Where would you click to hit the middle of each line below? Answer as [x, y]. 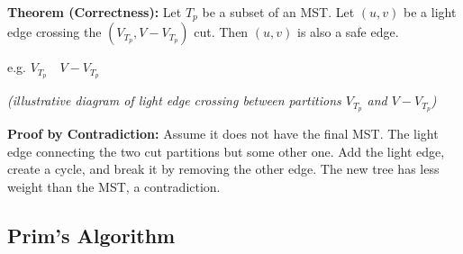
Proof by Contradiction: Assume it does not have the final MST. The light [223, 134]
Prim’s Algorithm [91, 235]
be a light [430, 12]
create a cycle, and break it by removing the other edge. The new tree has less [223, 169]
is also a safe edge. [348, 32]
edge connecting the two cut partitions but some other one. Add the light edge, [226, 151]
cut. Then [221, 32]
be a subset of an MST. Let [278, 12]
